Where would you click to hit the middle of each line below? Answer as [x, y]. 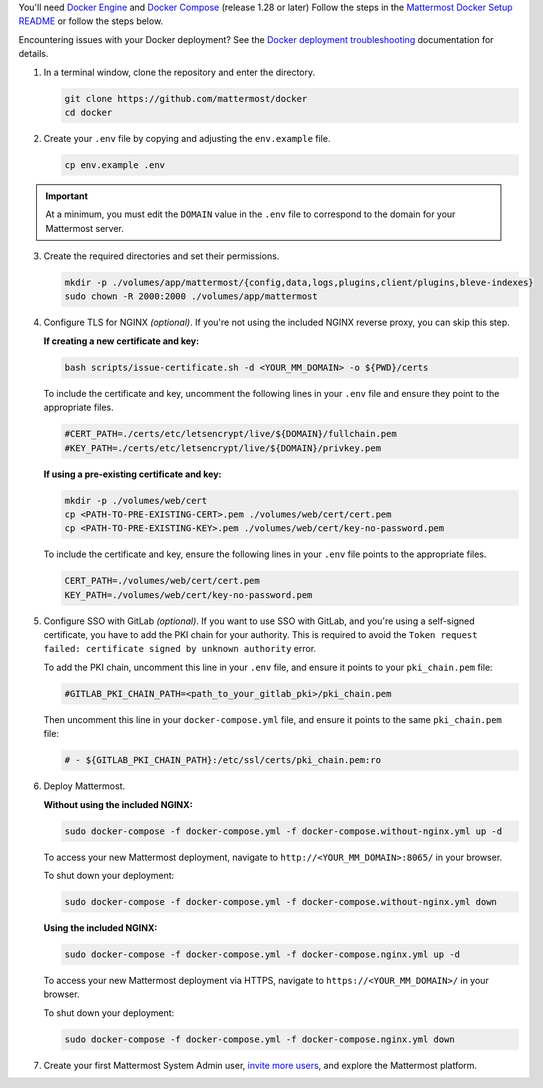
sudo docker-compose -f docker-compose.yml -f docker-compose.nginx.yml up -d [262, 954]
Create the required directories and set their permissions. [161, 256]
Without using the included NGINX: [118, 804]
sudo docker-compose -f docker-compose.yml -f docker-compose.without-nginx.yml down [280, 901]
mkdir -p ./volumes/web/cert [136, 500]
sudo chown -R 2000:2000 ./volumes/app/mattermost [191, 296]
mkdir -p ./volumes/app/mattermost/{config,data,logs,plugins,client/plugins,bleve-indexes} [299, 283]
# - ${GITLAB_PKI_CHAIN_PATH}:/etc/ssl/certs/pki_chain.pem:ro [223, 760]
